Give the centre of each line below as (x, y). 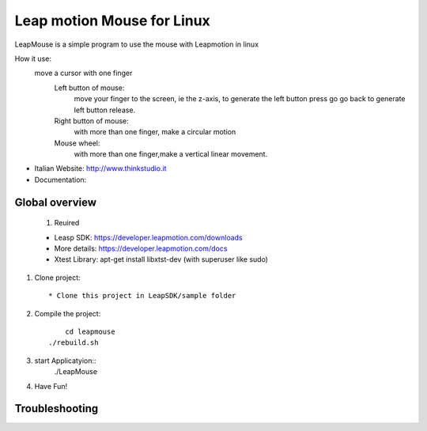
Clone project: (57, 278)
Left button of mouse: (89, 88)
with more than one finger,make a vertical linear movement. (171, 154)
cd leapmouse (90, 331)
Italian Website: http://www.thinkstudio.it (100, 168)
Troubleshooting (57, 408)
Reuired (67, 223)
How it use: (33, 59)
